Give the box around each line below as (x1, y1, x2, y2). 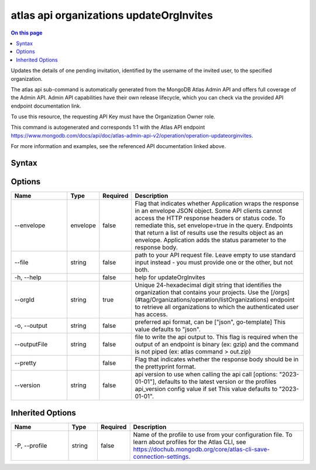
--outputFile (14, 340, 48, 348)
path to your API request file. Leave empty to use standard (135, 251, 296, 259)
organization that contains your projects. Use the (135, 289, 269, 297)
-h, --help (14, 273, 42, 282)
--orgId (14, 296, 35, 304)
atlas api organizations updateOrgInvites (11, 9, 213, 22)
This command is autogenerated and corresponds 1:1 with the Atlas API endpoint (11, 123, 205, 131)
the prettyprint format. (135, 363, 196, 371)
